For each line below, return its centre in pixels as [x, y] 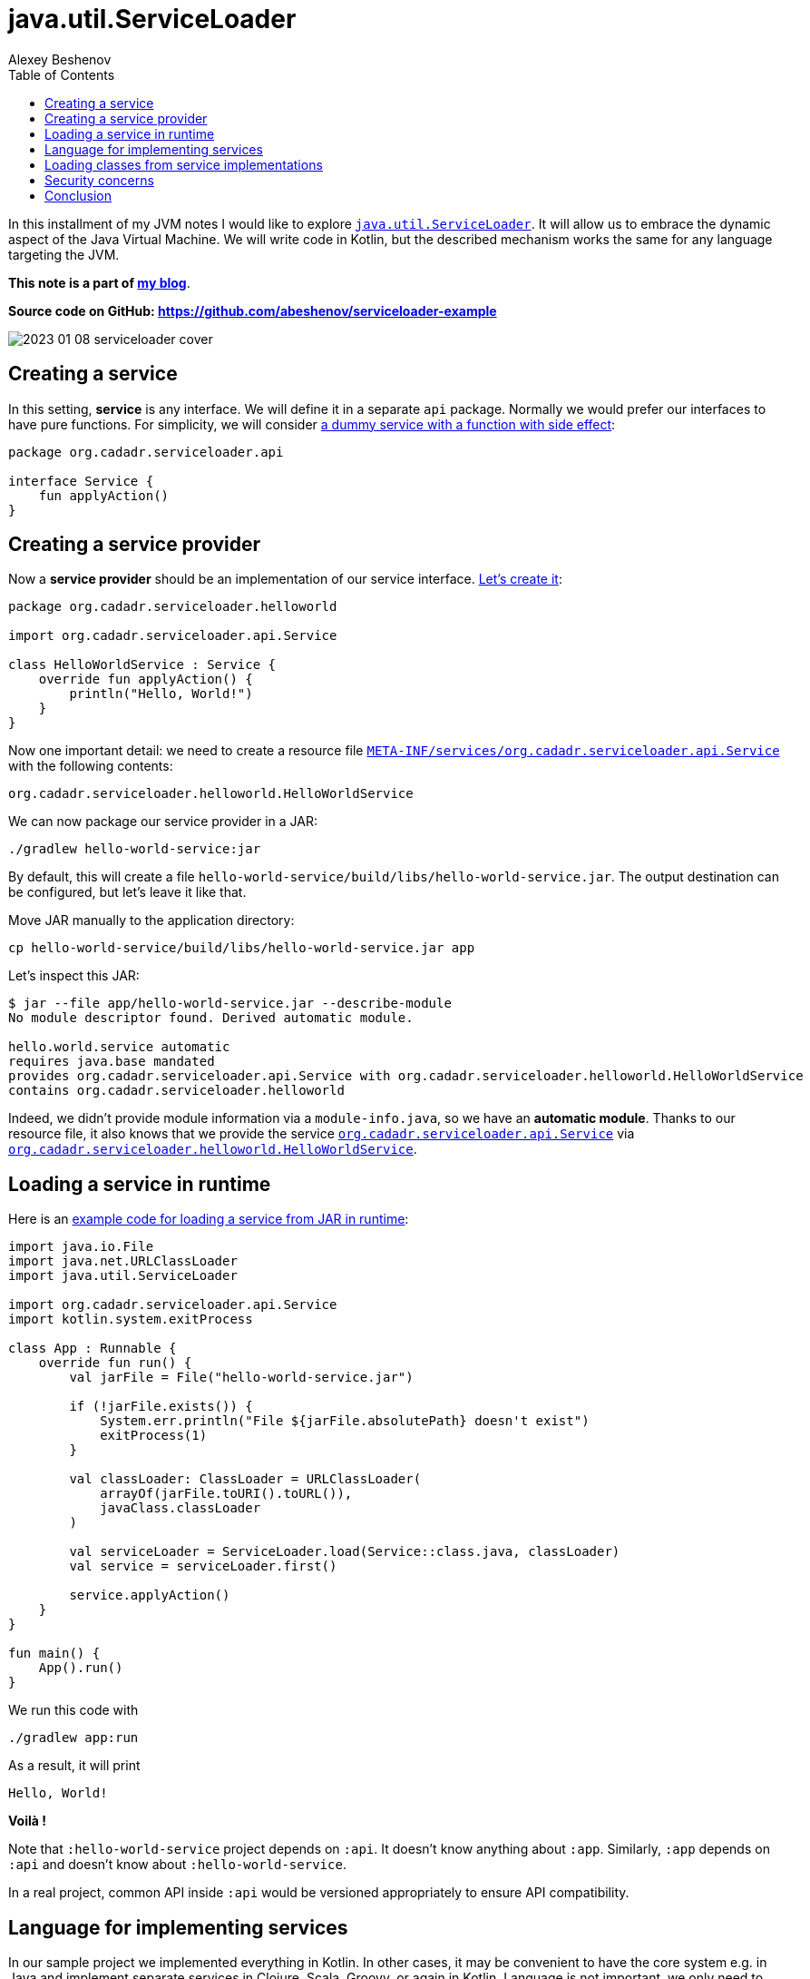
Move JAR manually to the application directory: [151, 921]
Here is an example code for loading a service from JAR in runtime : [209, 1219]
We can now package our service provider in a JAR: [163, 822]
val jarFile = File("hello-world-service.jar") [241, 1378]
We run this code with [73, 1710]
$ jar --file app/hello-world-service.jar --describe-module [230, 1004]
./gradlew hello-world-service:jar [135, 849]
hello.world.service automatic [119, 1047]
